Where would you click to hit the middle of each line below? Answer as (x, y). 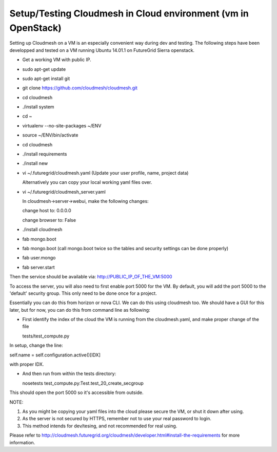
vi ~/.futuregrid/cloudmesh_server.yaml (64, 192)
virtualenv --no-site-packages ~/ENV (62, 125)
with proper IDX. (27, 364)
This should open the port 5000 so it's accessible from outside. (76, 392)
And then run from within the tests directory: (69, 374)
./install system (38, 107)
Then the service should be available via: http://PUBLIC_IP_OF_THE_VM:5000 (91, 277)
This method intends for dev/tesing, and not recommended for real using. (100, 426)
